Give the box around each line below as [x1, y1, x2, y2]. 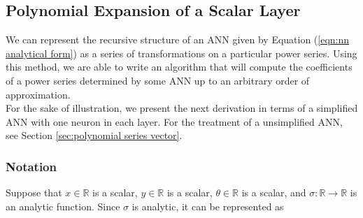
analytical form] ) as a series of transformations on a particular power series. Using [6, 45, 357, 60]
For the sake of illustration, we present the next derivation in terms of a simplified [6, 101, 358, 115]
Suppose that [6, 185, 62, 200]
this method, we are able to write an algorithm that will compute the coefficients [6, 59, 353, 74]
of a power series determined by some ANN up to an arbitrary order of [6, 73, 310, 87]
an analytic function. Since [6, 198, 120, 213]
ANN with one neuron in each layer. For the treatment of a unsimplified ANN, [6, 114, 343, 129]
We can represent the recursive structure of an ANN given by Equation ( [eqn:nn [6, 32, 350, 47]
